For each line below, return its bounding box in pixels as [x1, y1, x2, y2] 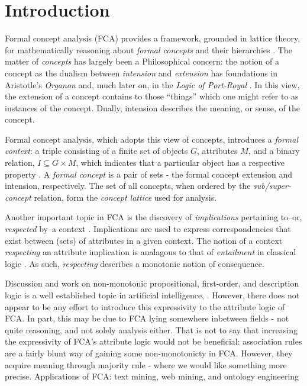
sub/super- [253, 179, 291, 192]
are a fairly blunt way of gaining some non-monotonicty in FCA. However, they [5, 346, 293, 359]
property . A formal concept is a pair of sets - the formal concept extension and [5, 168, 293, 180]
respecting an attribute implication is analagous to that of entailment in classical [5, 246, 296, 258]
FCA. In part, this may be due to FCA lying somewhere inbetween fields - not [5, 312, 289, 324]
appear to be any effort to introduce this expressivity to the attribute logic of [5, 300, 285, 313]
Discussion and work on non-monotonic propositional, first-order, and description [5, 277, 299, 289]
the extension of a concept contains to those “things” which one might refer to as [5, 90, 299, 102]
